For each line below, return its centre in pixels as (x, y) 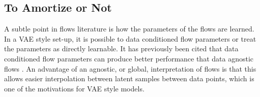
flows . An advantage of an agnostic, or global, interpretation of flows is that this (130, 68)
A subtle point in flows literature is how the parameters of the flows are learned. (129, 29)
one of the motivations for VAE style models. (74, 88)
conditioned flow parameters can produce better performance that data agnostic (129, 58)
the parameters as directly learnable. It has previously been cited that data (121, 48)
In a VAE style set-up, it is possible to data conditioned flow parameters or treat (130, 38)
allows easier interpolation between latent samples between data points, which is (129, 78)
